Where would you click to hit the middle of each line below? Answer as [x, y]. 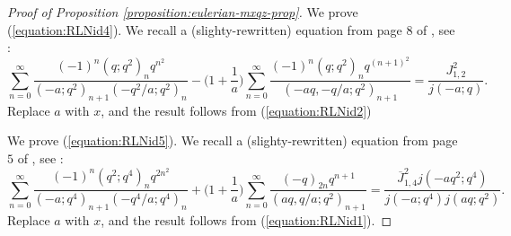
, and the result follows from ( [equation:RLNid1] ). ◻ [247, 220]
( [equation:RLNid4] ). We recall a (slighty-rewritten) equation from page [205, 29]
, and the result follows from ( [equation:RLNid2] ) [236, 110]
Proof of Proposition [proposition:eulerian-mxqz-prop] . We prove [183, 12]
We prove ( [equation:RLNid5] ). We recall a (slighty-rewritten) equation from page [233, 140]
